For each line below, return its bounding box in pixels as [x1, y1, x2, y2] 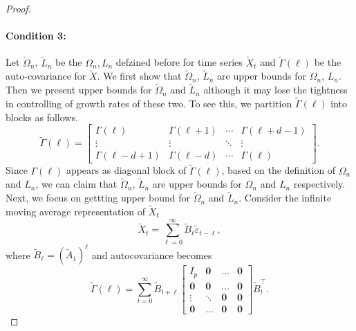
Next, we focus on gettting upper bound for [6, 190, 190, 205]
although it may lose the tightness [203, 82, 348, 97]
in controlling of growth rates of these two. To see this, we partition [6, 96, 292, 111]
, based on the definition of [221, 163, 336, 177]
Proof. [6, 1, 31, 15]
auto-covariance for [6, 69, 86, 83]
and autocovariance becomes [91, 247, 212, 262]
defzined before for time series [115, 55, 243, 69]
